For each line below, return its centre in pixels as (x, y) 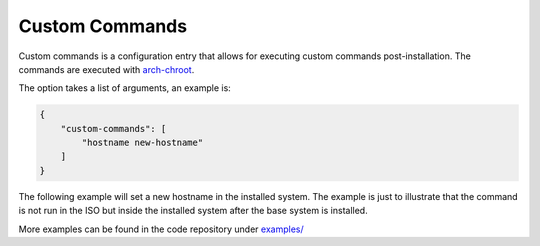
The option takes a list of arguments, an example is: (125, 88)
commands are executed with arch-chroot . (106, 69)
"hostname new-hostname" (142, 143)
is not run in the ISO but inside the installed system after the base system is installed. (193, 211)
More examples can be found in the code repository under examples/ (161, 229)
